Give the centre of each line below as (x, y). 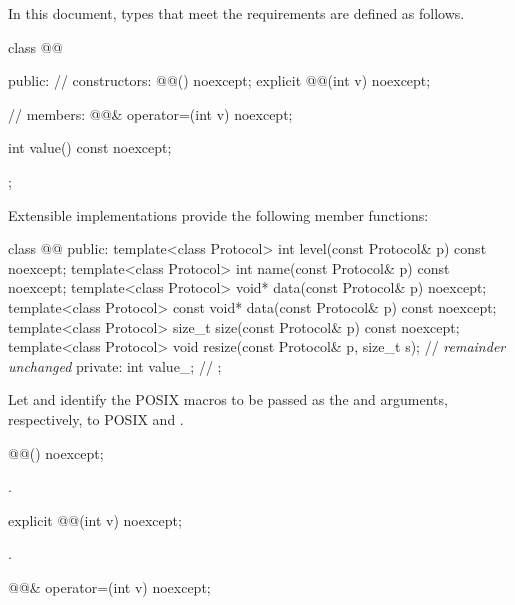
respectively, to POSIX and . (96, 418)
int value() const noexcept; (90, 147)
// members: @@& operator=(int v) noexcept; (150, 113)
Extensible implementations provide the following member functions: (218, 214)
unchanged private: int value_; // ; (115, 365)
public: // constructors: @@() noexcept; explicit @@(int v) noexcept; (219, 80)
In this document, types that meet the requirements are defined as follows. (236, 13)
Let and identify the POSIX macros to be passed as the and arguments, (228, 399)
